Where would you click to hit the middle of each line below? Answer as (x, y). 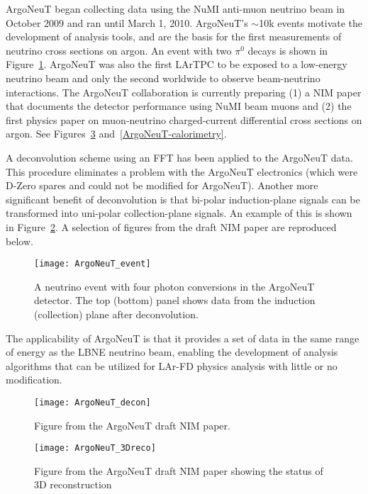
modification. (34, 380)
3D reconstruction (73, 484)
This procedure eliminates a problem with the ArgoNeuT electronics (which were (182, 171)
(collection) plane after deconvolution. (116, 314)
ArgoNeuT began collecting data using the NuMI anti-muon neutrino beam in (175, 9)
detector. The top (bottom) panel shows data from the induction (175, 300)
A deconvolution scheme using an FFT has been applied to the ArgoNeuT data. (179, 157)
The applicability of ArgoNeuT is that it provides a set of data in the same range (183, 338)
